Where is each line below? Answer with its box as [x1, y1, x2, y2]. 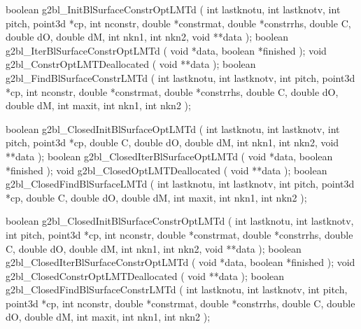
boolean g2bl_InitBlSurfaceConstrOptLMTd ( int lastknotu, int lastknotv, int [6, 2, 341, 16]
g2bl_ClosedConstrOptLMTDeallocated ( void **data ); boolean [6, 268, 285, 283]
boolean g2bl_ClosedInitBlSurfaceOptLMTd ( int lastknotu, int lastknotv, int [6, 121, 340, 136]
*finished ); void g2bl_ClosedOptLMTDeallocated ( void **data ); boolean [6, 162, 327, 177]
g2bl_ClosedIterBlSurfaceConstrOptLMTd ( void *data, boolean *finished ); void [6, 255, 355, 269]
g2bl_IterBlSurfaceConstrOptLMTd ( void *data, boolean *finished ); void [6, 43, 327, 57]
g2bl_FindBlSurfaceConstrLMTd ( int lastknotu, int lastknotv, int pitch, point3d [6, 70, 355, 85]
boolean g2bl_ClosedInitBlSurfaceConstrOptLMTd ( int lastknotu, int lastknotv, [6, 213, 354, 228]
